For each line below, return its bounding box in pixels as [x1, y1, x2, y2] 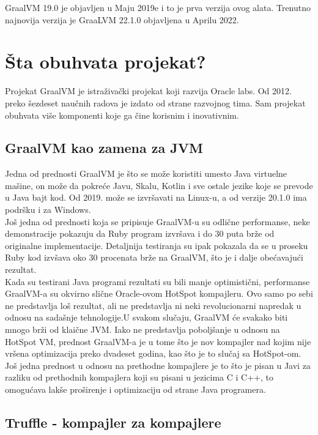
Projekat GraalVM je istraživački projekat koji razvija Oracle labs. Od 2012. [5, 84, 292, 97]
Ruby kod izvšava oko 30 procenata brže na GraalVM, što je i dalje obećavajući [5, 251, 303, 264]
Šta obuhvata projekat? [5, 49, 206, 74]
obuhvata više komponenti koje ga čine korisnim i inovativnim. [5, 108, 239, 121]
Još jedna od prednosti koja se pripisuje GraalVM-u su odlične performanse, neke [5, 215, 310, 228]
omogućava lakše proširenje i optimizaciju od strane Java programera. [5, 382, 266, 395]
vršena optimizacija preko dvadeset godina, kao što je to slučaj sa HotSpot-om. [5, 347, 301, 360]
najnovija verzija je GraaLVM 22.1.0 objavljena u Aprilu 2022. [5, 13, 239, 26]
